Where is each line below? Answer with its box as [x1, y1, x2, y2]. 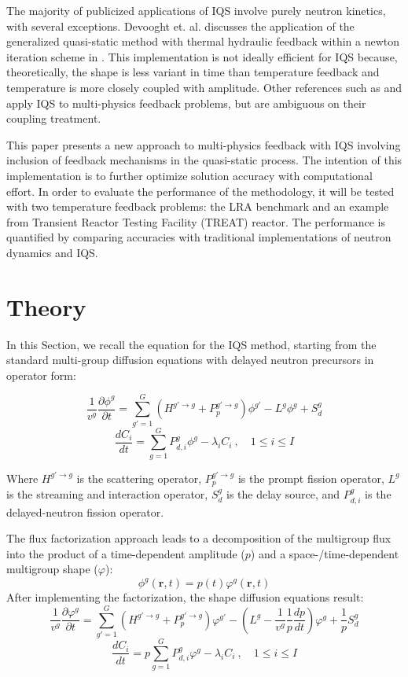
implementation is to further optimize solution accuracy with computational [6, 167, 373, 183]
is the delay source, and [226, 486, 340, 502]
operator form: [6, 366, 76, 383]
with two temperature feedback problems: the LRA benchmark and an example [6, 198, 389, 215]
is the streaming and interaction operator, [6, 486, 208, 502]
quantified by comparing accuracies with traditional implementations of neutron [6, 229, 391, 245]
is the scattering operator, [76, 469, 202, 486]
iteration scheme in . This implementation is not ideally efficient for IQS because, [6, 48, 398, 64]
